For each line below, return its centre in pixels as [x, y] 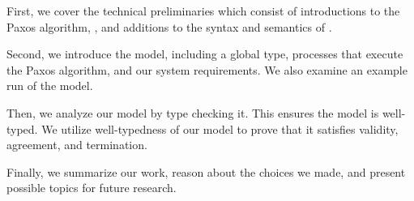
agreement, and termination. [77, 145]
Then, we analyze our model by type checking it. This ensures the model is [193, 112]
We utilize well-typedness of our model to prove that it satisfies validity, [220, 128]
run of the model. [50, 86]
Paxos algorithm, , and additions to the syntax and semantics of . [169, 26]
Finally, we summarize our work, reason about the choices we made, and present [206, 171]
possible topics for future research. [92, 188]
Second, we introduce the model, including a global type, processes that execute [205, 54]
